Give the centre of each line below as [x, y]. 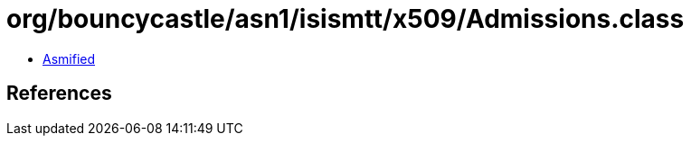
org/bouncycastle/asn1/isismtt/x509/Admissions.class [345, 19]
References [59, 94]
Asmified [69, 58]
